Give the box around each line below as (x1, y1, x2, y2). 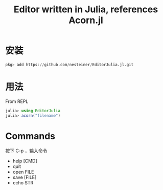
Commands (5, 130, 56, 142)
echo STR (12, 180, 34, 186)
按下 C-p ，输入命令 (5, 147, 48, 154)
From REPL (5, 98, 29, 104)
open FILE (12, 169, 34, 175)
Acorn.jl (68, 14, 103, 26)
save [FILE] (12, 174, 37, 180)
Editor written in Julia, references (13, 4, 158, 15)
